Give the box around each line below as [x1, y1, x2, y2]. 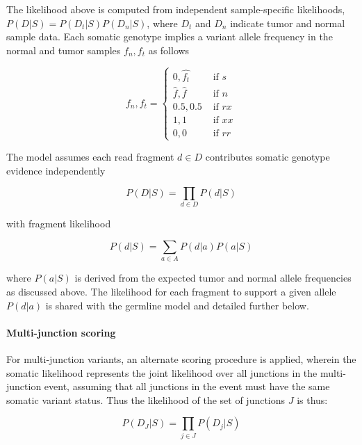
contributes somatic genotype [205, 149, 330, 163]
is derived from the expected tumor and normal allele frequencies [74, 270, 352, 285]
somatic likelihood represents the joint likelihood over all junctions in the [6, 365, 318, 380]
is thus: [297, 392, 328, 407]
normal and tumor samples [6, 42, 121, 57]
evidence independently [6, 163, 106, 177]
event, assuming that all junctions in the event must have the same [44, 379, 330, 394]
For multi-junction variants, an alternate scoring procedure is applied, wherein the [6, 351, 356, 366]
